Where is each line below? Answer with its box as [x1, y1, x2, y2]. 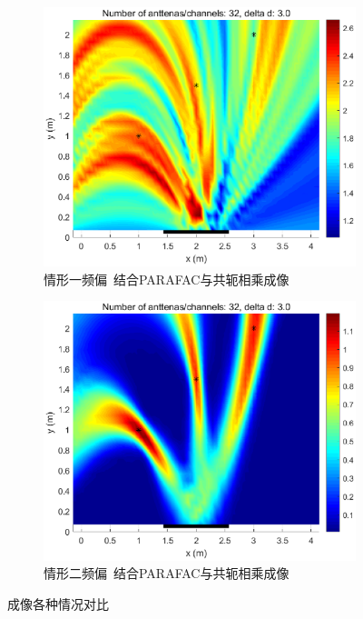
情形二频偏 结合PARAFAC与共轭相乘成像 [44, 564, 289, 583]
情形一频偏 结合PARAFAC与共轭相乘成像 [44, 269, 289, 288]
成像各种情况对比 [7, 594, 109, 613]
